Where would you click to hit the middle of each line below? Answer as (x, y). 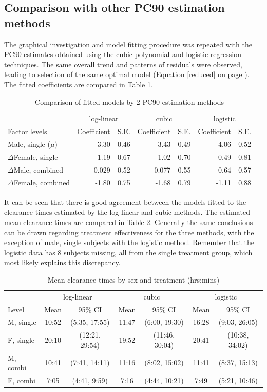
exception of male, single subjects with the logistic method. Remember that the (129, 242)
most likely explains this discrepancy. (62, 262)
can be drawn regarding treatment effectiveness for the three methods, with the (129, 232)
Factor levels (27, 131)
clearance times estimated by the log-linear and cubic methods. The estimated (127, 212)
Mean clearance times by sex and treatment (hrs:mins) (133, 279)
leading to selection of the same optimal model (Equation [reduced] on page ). (127, 74)
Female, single (36, 156)
